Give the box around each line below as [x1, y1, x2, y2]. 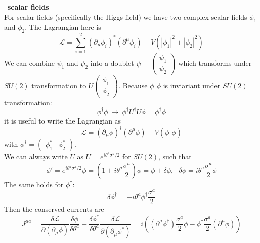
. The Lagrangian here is [25, 22, 101, 32]
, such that [158, 151, 192, 161]
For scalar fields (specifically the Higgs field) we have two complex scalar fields [4, 11, 247, 22]
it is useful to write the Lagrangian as [4, 115, 121, 126]
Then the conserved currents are [4, 204, 104, 214]
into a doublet [90, 58, 134, 68]
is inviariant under [163, 80, 221, 91]
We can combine [4, 58, 55, 68]
